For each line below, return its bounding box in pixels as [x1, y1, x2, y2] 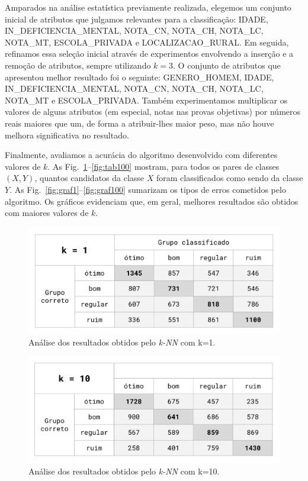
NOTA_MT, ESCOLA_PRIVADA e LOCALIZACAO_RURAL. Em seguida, [5, 35, 289, 48]
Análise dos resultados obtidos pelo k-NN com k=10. [28, 465, 220, 477]
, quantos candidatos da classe [34, 172, 145, 184]
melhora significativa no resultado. [5, 128, 129, 141]
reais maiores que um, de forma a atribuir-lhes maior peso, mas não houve [5, 117, 274, 129]
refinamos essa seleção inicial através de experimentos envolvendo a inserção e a [5, 47, 294, 60]
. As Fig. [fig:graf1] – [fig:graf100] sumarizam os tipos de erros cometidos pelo [9, 183, 286, 195]
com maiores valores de [5, 206, 89, 219]
